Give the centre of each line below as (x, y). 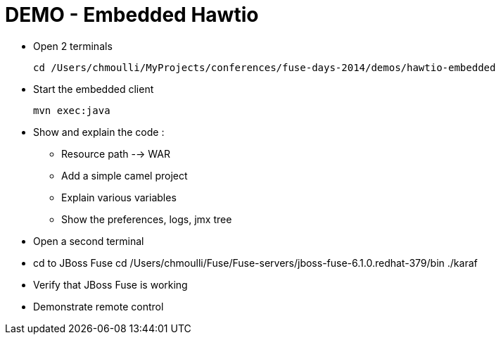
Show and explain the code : (99, 132)
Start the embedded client (94, 89)
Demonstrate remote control (99, 306)
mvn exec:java (72, 110)
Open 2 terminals (73, 46)
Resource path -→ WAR (116, 153)
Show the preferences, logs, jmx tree (147, 219)
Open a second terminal (89, 241)
